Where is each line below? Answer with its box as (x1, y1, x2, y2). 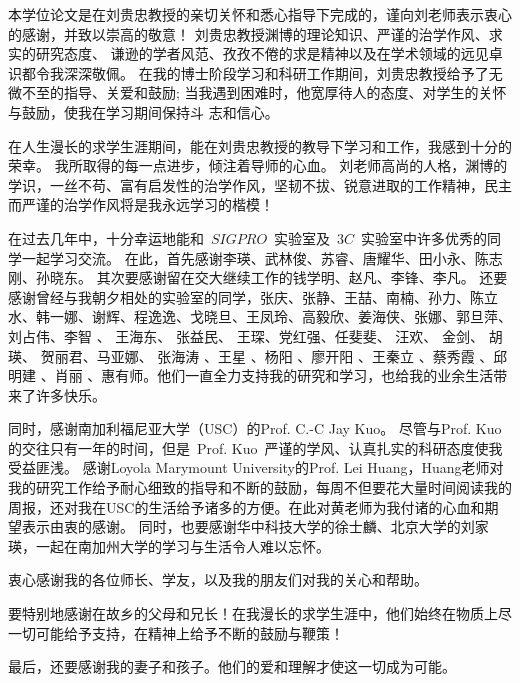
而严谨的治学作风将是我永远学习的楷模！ (8, 194, 274, 215)
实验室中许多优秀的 (361, 227, 488, 248)
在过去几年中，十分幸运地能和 (8, 227, 204, 248)
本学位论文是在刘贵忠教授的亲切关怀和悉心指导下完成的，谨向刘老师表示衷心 (8, 4, 512, 24)
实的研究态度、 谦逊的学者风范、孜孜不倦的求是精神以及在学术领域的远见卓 (8, 43, 503, 64)
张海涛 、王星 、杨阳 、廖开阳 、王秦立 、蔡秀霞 (157, 345, 475, 366)
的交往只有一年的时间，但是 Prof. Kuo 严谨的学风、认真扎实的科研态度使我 (8, 437, 503, 458)
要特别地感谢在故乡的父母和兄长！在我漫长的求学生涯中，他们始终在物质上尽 (8, 603, 512, 624)
